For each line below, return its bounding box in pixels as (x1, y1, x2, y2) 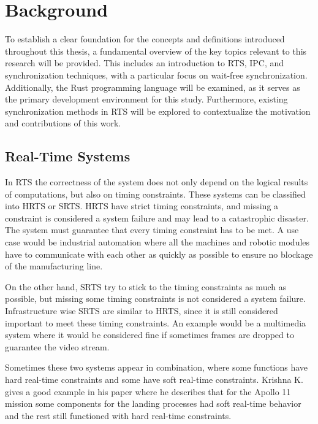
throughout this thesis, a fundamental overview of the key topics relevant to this (5, 44, 307, 57)
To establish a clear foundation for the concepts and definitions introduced (5, 33, 285, 45)
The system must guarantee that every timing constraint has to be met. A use (5, 223, 299, 236)
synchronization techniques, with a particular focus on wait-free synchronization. (5, 68, 308, 81)
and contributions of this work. (5, 117, 121, 129)
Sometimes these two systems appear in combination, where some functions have (5, 361, 308, 374)
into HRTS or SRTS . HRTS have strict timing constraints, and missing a (5, 199, 279, 212)
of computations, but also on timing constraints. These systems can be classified (5, 187, 306, 200)
